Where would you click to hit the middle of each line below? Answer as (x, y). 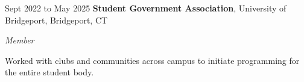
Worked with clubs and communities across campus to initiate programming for (152, 60)
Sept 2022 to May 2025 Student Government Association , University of (146, 8)
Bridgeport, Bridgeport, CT (56, 20)
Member (20, 40)
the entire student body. (49, 72)
